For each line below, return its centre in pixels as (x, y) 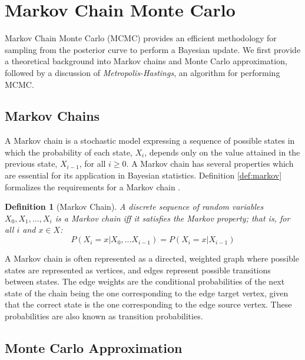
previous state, (31, 164)
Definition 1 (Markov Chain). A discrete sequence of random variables (134, 207)
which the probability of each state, (69, 152)
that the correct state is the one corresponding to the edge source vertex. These (148, 304)
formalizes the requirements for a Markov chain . (93, 186)
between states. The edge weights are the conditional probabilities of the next (145, 281)
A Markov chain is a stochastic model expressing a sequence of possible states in (150, 141)
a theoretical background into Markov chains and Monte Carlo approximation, (146, 61)
